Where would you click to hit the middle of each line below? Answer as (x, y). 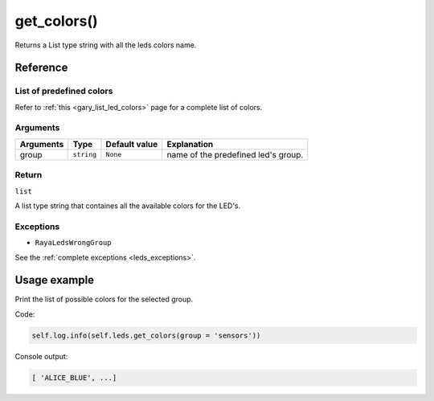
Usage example (55, 280)
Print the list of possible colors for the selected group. (104, 299)
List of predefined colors (64, 91)
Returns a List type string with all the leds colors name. (106, 45)
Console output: (41, 356)
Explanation (190, 144)
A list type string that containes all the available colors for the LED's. (128, 206)
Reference (41, 68)
